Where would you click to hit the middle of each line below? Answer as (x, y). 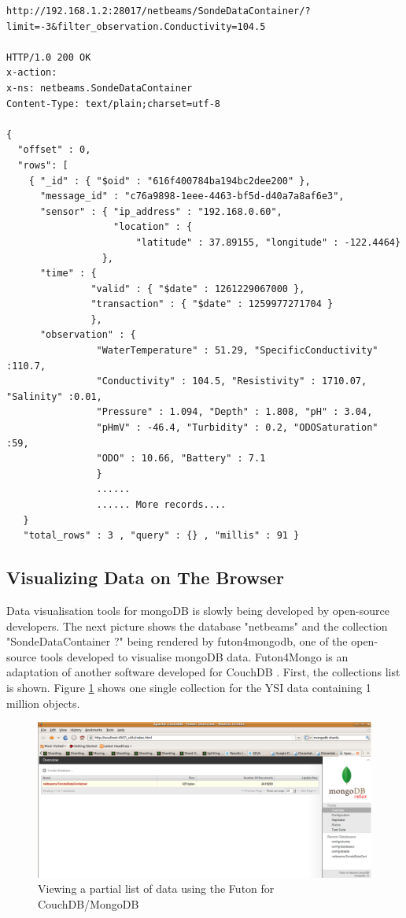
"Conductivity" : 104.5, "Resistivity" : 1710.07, (232, 381)
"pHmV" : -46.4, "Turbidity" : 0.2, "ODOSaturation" (237, 428)
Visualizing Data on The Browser (145, 577)
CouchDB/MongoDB (89, 903)
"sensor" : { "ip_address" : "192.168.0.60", (161, 211)
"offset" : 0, (54, 150)
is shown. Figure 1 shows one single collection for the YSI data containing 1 (189, 687)
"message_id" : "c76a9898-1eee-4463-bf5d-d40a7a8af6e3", (192, 196)
